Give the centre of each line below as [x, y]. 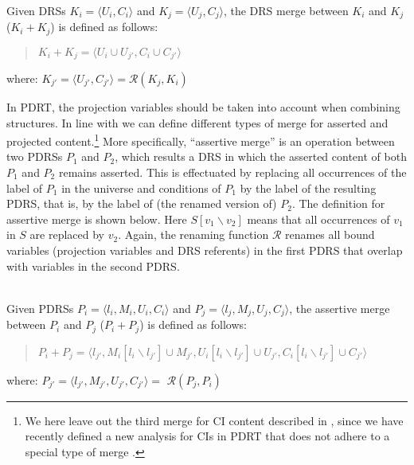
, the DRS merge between [286, 10]
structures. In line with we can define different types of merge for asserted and [197, 122]
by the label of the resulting [308, 188]
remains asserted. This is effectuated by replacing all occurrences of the [232, 172]
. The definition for [338, 203]
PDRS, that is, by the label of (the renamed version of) [142, 203]
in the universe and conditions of [141, 188]
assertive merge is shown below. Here [97, 219]
